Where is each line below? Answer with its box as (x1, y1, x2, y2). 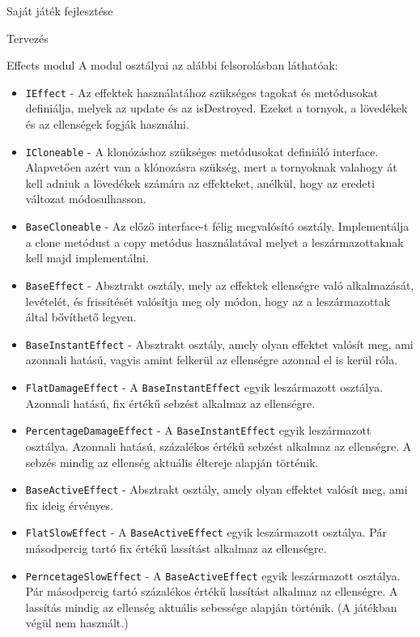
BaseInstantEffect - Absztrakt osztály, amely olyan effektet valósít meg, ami (25, 335, 414, 352)
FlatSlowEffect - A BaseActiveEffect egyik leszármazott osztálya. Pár (25, 524, 387, 541)
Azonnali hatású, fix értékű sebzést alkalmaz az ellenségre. (25, 394, 316, 411)
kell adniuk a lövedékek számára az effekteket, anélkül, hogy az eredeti (25, 174, 375, 191)
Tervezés (6, 29, 49, 46)
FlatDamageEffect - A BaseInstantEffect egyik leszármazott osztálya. (25, 379, 384, 395)
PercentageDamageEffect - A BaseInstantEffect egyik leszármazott (25, 422, 371, 439)
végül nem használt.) (25, 614, 129, 631)
